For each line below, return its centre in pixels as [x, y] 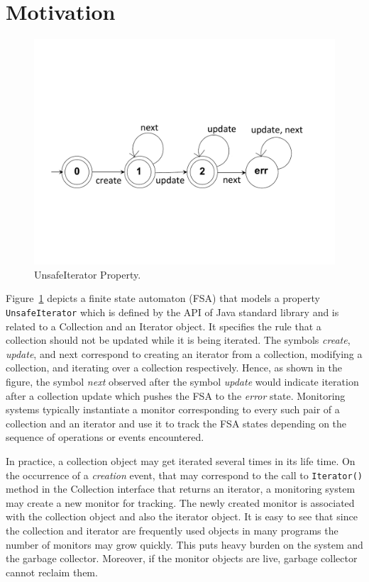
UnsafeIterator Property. [88, 274]
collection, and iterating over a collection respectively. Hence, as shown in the [174, 368]
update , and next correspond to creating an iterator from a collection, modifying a [184, 353]
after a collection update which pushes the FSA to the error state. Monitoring [176, 395]
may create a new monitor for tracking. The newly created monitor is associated [180, 502]
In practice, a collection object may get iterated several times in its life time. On [181, 460]
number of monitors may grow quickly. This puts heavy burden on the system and [184, 544]
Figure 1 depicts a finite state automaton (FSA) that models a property [163, 298]
